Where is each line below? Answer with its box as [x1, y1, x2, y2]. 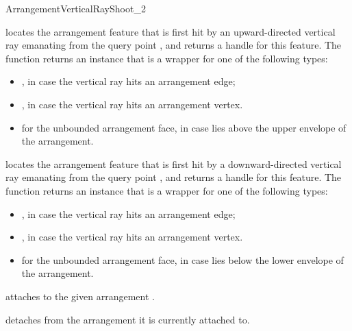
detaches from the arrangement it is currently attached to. [5, 312, 250, 326]
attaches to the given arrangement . [5, 289, 155, 303]
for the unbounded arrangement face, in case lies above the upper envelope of [21, 120, 347, 134]
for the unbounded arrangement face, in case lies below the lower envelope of [21, 252, 344, 267]
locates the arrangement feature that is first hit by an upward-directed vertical [5, 24, 336, 38]
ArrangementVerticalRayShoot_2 [5, 1, 146, 15]
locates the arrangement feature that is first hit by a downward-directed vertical [5, 156, 342, 171]
